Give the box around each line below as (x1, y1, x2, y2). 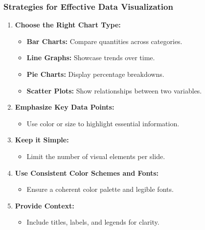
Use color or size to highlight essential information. (26, 118, 180, 128)
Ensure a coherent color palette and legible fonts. (26, 184, 174, 194)
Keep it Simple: (15, 135, 69, 145)
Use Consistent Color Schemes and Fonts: (15, 167, 159, 178)
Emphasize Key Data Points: (15, 102, 114, 112)
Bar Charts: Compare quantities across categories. (26, 36, 182, 46)
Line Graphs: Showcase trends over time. (26, 52, 155, 63)
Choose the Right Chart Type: (15, 20, 121, 30)
